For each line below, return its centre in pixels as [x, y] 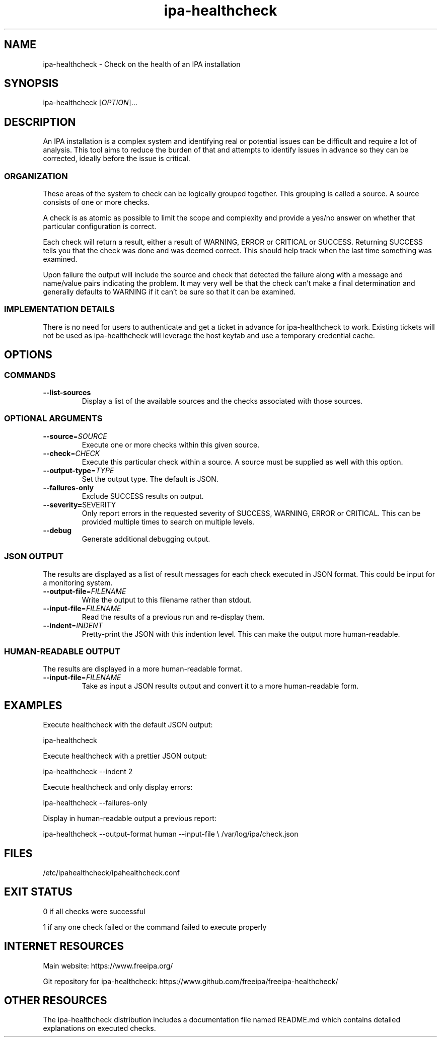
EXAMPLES [33, 705]
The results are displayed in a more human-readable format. [142, 669]
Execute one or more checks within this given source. [171, 444]
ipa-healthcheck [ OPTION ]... [90, 103]
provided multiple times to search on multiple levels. [168, 522]
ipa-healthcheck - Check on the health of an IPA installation [142, 64]
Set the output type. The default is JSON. [150, 479]
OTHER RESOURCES [56, 1001]
